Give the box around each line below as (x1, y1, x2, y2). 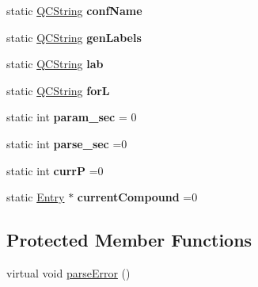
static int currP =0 (6, 162, 104, 178)
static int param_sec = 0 (6, 109, 137, 125)
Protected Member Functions (6, 228, 252, 252)
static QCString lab (6, 55, 104, 72)
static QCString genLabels (6, 29, 142, 45)
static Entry (6, 189, 65, 205)
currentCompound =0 (77, 189, 198, 205)
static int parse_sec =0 (6, 135, 127, 151)
